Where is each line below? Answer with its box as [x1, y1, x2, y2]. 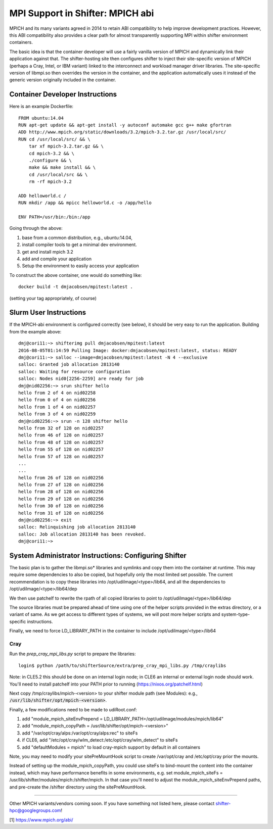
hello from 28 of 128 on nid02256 [18, 489, 104, 495]
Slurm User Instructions [9, 308, 86, 317]
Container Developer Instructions [9, 90, 117, 99]
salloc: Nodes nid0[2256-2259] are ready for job [18, 376, 144, 381]
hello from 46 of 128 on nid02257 [18, 432, 104, 438]
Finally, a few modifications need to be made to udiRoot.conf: [9, 706, 138, 712]
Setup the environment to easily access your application [22, 263, 139, 269]
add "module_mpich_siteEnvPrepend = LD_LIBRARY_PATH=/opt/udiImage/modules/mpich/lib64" [22, 716, 224, 722]
